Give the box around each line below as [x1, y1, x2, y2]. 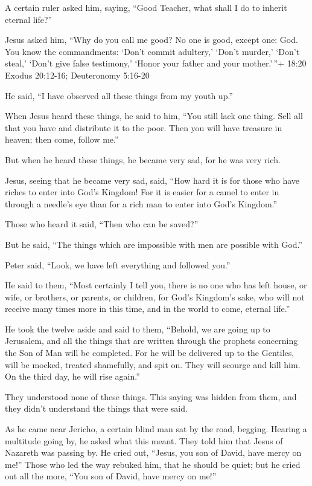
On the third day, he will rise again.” [5, 370, 140, 383]
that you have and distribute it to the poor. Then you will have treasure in [5, 121, 282, 134]
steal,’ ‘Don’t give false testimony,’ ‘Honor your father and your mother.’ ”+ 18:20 [5, 57, 307, 70]
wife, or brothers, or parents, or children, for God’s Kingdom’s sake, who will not [5, 290, 305, 303]
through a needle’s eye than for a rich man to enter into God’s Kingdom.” [5, 197, 278, 210]
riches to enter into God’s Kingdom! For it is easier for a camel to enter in [5, 186, 279, 198]
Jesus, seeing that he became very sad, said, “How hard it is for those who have [5, 173, 300, 186]
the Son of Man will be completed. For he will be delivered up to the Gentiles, [5, 346, 294, 359]
